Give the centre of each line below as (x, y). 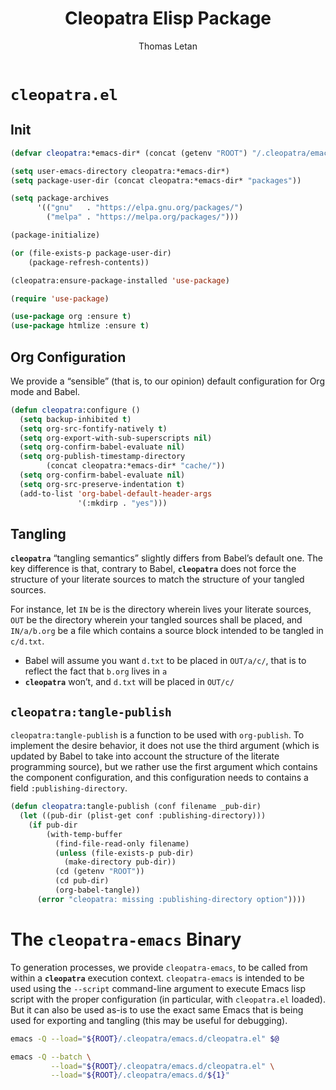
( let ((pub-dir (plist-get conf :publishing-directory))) (143, 816)
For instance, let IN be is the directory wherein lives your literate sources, (161, 609)
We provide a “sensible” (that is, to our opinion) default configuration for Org (167, 381)
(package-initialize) (55, 235)
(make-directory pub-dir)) (120, 862)
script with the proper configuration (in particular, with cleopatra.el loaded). (168, 999)
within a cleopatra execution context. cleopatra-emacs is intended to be (157, 978)
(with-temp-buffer (84, 834)
